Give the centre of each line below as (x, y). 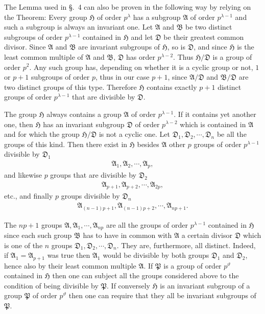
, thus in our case (122, 77)
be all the (232, 134)
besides (148, 144)
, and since (210, 47)
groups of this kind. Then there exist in (66, 144)
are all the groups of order (147, 224)
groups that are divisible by (93, 175)
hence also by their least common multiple (70, 265)
